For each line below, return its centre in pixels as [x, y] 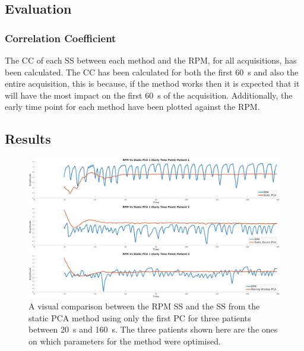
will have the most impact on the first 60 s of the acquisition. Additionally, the [149, 95]
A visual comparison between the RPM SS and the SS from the [144, 306]
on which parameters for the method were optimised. [125, 341]
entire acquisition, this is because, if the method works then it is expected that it [152, 83]
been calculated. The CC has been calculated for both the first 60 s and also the [152, 72]
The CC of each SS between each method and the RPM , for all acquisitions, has [151, 60]
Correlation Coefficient [61, 38]
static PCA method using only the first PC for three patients [140, 317]
